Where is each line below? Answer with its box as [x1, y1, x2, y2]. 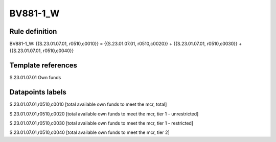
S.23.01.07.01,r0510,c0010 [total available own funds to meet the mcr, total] [9, 101, 167, 107]
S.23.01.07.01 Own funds [9, 75, 61, 81]
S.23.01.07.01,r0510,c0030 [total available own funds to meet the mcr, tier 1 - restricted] [9, 120, 194, 126]
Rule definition [9, 27, 57, 36]
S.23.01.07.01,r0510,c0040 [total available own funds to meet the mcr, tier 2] [9, 129, 170, 135]
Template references [9, 61, 78, 70]
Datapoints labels [9, 88, 66, 97]
